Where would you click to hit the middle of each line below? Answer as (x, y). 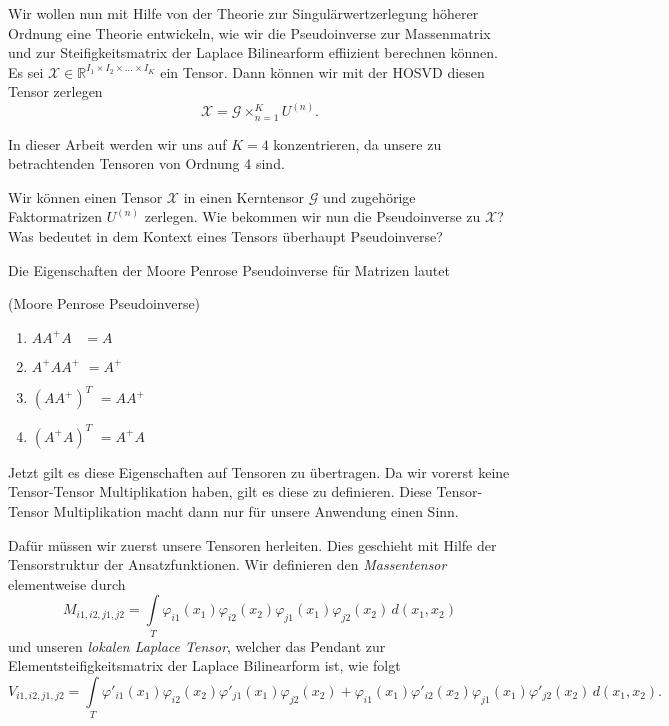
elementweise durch (67, 583)
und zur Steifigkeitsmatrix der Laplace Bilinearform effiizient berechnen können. (253, 52)
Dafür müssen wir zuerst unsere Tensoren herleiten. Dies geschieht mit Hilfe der (252, 544)
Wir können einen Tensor (85, 196)
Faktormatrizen (55, 216)
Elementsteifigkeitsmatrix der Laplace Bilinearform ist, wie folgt (204, 665)
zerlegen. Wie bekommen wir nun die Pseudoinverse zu (312, 216)
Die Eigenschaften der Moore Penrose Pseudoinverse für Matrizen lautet (229, 269)
